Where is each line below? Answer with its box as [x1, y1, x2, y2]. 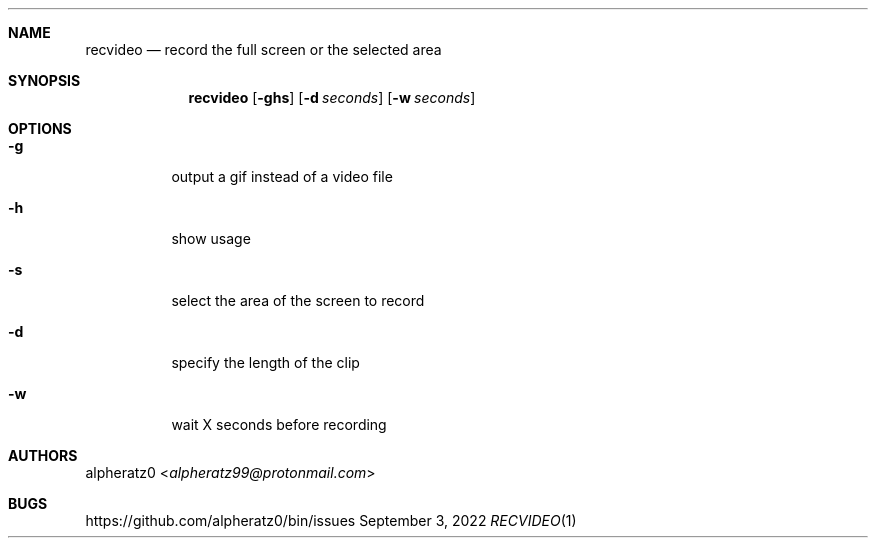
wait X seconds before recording [171, 416, 387, 433]
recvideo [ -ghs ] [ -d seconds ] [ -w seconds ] [188, 89, 476, 106]
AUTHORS [8, 447, 78, 464]
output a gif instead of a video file [171, 168, 393, 185]
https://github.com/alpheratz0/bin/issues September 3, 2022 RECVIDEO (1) [85, 512, 577, 529]
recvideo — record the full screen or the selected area [85, 41, 442, 58]
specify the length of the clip [171, 354, 360, 371]
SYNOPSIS [8, 72, 81, 89]
